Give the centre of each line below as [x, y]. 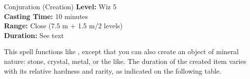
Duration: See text [34, 35]
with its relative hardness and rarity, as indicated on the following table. [113, 70]
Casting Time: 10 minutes [46, 16]
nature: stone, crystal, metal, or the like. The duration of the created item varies [125, 61]
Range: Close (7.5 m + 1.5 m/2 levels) [63, 26]
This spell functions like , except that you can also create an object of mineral [121, 51]
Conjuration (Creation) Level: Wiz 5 [60, 6]
